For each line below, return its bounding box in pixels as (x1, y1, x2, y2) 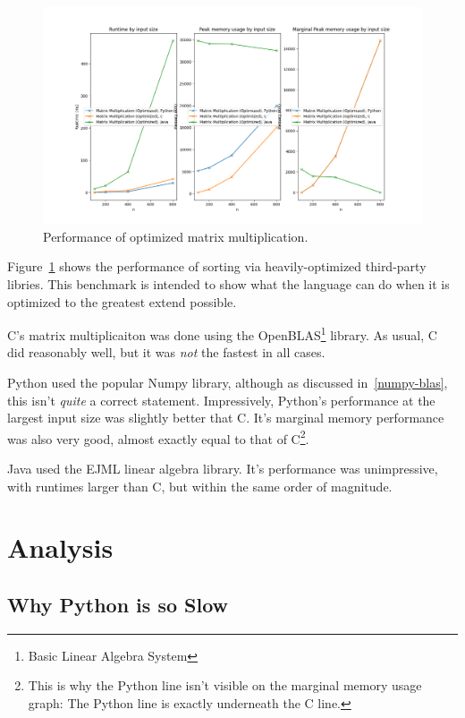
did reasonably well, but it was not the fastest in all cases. (7, 343, 325, 362)
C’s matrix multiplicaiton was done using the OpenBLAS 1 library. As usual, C (7, 323, 437, 344)
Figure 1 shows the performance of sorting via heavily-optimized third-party (7, 257, 427, 276)
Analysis (7, 529, 114, 566)
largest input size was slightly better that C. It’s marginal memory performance (7, 408, 444, 427)
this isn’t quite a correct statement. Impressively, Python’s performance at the (7, 390, 435, 409)
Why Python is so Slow (7, 591, 229, 619)
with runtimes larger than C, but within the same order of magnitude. (7, 476, 393, 495)
